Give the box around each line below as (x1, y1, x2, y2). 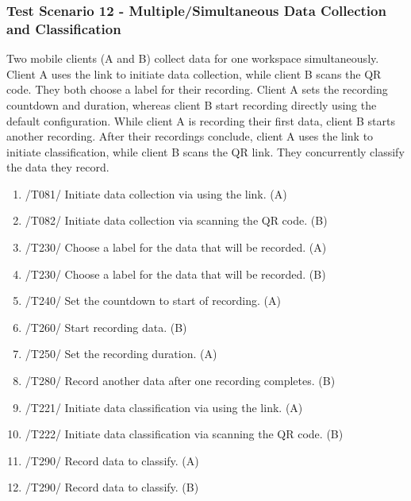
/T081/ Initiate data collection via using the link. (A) (25, 185, 287, 202)
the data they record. (6, 159, 109, 175)
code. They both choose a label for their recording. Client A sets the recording (6, 81, 388, 98)
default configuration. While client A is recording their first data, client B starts (6, 112, 395, 129)
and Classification (6, 18, 121, 38)
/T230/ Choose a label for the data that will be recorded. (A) (25, 239, 327, 256)
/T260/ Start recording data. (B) (25, 318, 187, 335)
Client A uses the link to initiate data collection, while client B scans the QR (6, 65, 382, 82)
